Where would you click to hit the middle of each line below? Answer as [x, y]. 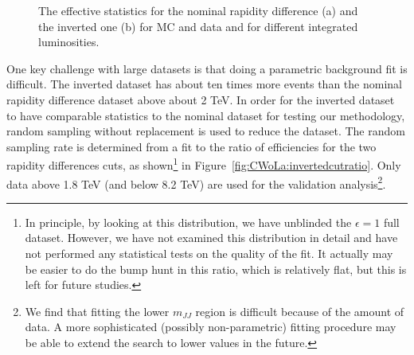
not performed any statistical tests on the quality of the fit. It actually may [209, 254]
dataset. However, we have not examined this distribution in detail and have [211, 238]
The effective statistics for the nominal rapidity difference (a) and [198, 10]
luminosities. [69, 42]
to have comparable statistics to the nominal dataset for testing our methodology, [206, 115]
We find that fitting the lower [97, 311]
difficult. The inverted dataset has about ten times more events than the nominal [204, 84]
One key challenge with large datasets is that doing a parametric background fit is [207, 68]
